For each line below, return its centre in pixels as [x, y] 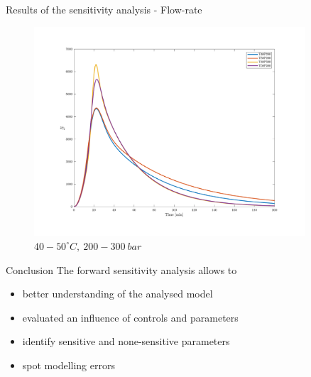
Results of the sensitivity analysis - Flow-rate [104, 9]
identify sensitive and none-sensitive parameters [126, 341]
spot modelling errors [69, 365]
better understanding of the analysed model [118, 294]
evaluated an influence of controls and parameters [130, 317]
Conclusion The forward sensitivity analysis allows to [121, 269]
